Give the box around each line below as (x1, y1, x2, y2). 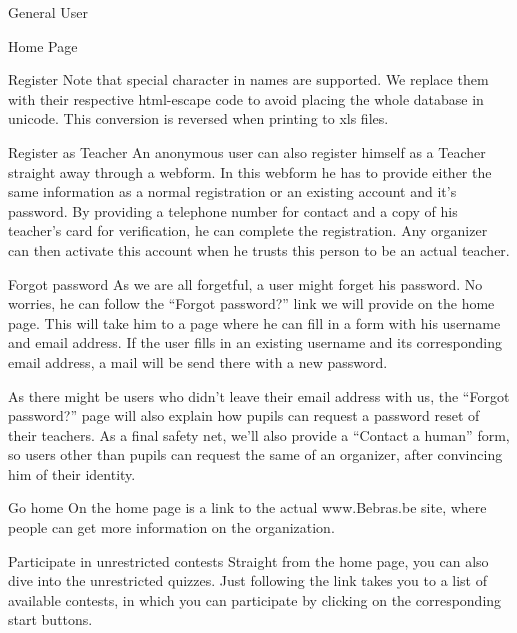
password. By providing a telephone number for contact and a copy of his (8, 200, 458, 221)
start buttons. (8, 609, 93, 630)
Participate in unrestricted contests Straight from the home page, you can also (8, 550, 489, 571)
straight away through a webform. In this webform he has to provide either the (8, 161, 492, 182)
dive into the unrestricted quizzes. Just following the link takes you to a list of (8, 570, 487, 591)
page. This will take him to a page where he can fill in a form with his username (8, 312, 501, 333)
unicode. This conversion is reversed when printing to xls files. (8, 108, 389, 129)
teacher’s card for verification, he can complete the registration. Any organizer (8, 220, 488, 241)
